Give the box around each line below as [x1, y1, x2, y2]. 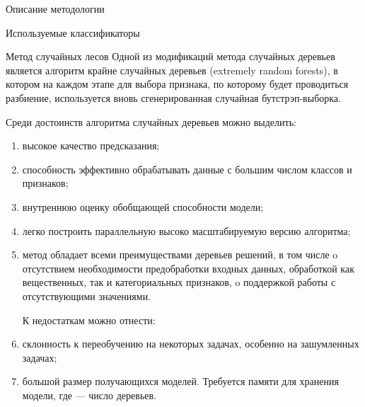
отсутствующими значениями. [22, 288, 151, 303]
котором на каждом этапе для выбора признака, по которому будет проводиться [6, 76, 349, 91]
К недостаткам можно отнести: [22, 312, 156, 327]
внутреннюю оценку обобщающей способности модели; [22, 199, 264, 214]
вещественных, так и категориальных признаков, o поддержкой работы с [22, 275, 336, 290]
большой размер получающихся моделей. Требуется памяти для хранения [22, 374, 339, 389]
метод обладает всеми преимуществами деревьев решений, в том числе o [22, 247, 338, 262]
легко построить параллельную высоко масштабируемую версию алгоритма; [22, 223, 351, 238]
